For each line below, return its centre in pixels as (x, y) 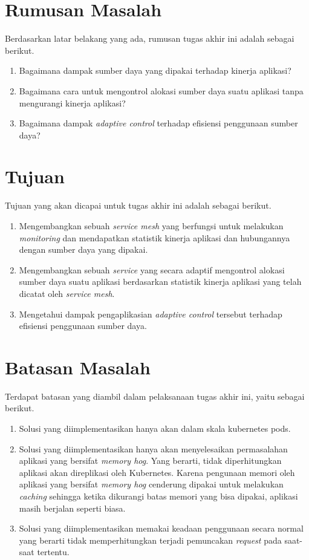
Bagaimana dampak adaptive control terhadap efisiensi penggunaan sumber (158, 123)
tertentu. (53, 552)
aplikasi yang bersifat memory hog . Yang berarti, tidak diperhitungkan (150, 461)
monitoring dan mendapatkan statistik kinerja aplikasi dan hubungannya (154, 237)
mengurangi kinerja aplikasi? (72, 103)
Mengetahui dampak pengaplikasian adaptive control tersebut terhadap (151, 314)
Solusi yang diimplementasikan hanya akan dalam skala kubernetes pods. (155, 428)
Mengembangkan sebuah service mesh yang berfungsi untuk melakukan (151, 226)
